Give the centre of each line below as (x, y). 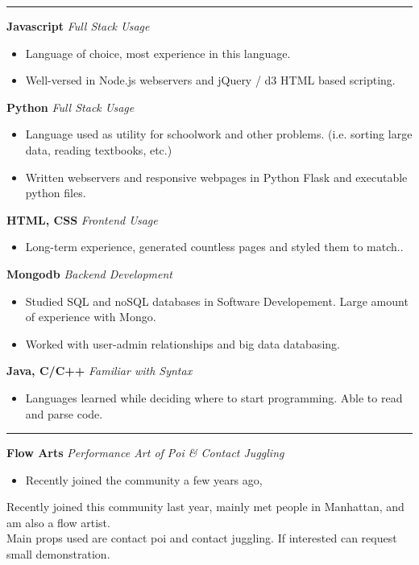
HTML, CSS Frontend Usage (82, 219)
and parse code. (64, 413)
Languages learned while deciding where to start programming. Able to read (214, 397)
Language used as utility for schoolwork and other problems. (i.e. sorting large (219, 134)
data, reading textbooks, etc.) (99, 149)
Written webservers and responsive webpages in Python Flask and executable (216, 177)
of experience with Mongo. (91, 317)
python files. (56, 193)
